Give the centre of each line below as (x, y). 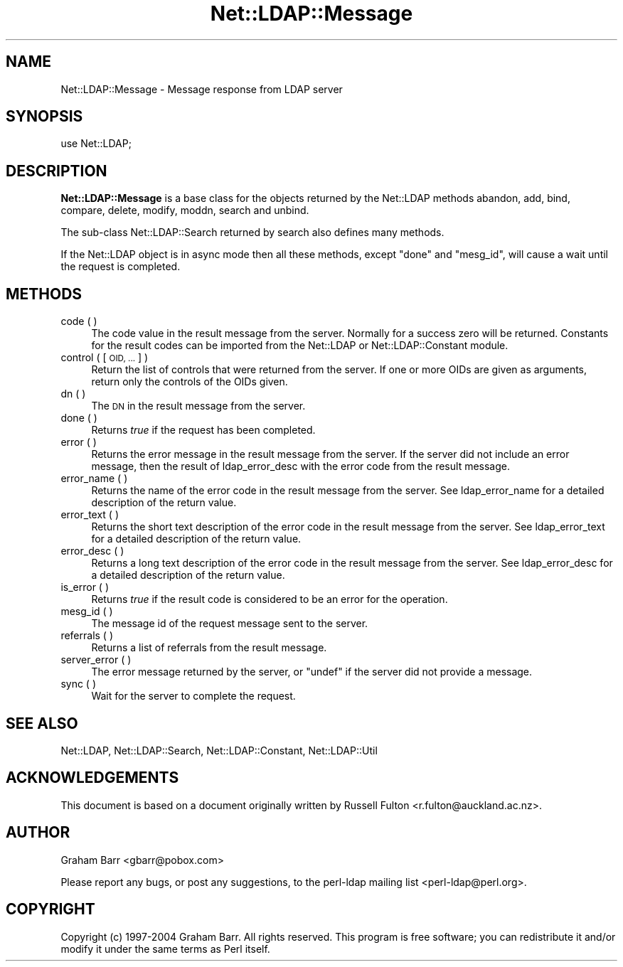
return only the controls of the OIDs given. (190, 382)
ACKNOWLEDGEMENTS (92, 778)
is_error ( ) (85, 587)
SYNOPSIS (44, 117)
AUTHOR (38, 833)
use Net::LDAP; (96, 144)
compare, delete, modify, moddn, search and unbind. (185, 210)
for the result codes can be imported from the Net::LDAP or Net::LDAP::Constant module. (300, 346)
